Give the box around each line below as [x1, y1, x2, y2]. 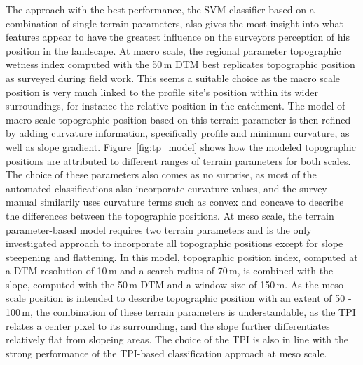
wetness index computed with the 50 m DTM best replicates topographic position [6, 57, 355, 72]
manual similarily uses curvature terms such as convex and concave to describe [6, 194, 344, 209]
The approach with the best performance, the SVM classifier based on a [6, 2, 315, 16]
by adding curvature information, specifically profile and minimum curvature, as [6, 126, 350, 140]
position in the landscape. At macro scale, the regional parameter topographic [6, 43, 341, 58]
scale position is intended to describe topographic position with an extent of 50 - [6, 291, 352, 305]
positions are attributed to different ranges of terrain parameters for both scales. [6, 153, 351, 168]
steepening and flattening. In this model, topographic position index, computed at [6, 249, 358, 264]
